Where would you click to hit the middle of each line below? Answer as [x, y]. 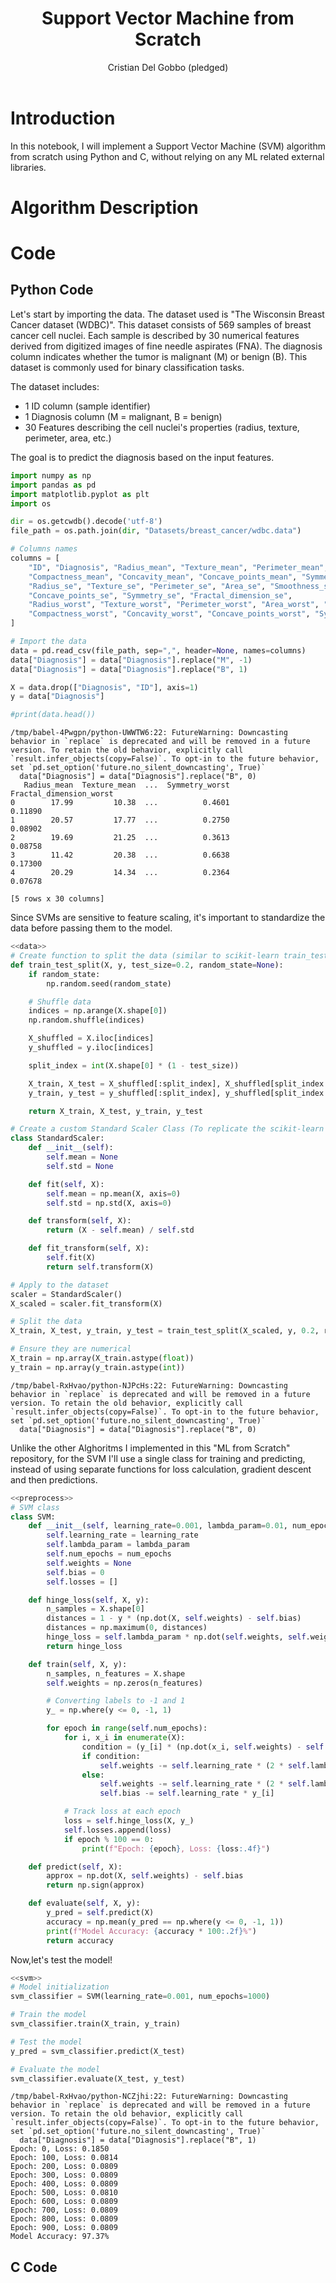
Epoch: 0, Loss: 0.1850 [60, 2149]
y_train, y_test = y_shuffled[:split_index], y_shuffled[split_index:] [180, 1093]
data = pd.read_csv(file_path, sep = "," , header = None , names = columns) [158, 650]
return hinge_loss [84, 1646]
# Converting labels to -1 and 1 [116, 1701]
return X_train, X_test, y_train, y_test [115, 1111]
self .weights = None [89, 1563]
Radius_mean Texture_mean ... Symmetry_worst [126, 785]
